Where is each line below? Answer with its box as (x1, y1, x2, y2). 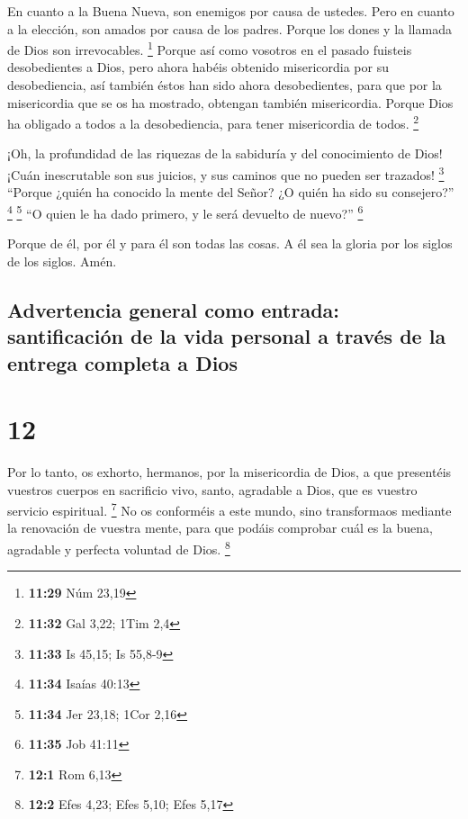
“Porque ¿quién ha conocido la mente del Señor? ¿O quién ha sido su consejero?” (7, 183, 454, 202)
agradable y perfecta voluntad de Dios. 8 (7, 537, 230, 558)
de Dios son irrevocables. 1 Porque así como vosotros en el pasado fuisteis (7, 38, 412, 58)
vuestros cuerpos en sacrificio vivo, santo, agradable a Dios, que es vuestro (7, 480, 418, 499)
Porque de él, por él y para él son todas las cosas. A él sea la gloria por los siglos (7, 234, 453, 253)
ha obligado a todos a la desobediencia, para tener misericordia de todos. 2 (7, 112, 419, 132)
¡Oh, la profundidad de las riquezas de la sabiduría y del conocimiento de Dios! (7, 144, 443, 163)
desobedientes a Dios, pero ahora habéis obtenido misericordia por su (7, 58, 389, 76)
